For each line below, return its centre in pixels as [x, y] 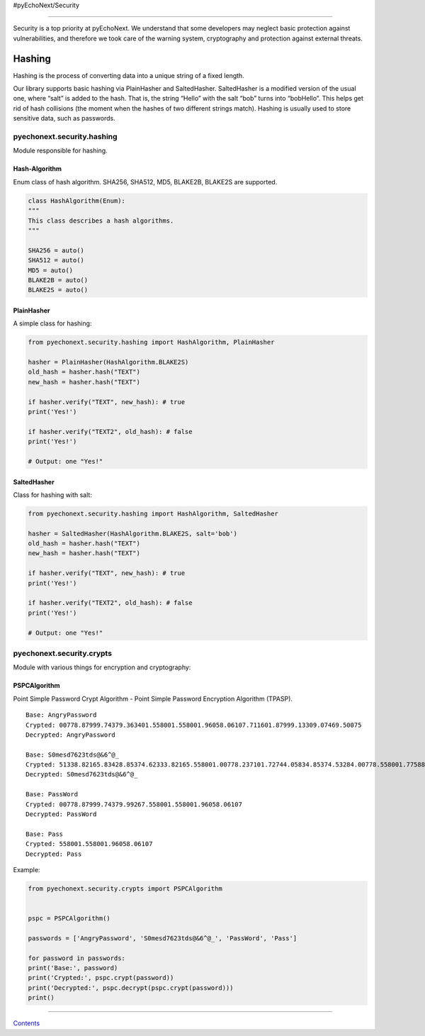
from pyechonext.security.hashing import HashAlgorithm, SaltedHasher [153, 513]
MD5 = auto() [51, 270]
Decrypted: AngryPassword [71, 735]
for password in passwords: [76, 958]
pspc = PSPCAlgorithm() [69, 919]
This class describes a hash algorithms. [101, 221]
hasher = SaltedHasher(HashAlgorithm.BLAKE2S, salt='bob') [132, 533]
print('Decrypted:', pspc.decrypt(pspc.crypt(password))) [131, 988]
